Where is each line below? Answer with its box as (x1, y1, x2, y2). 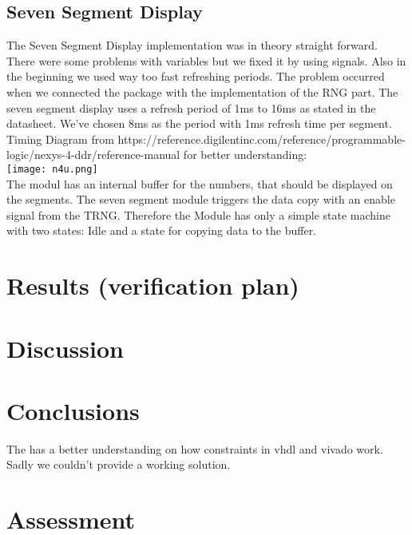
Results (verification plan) (6, 269, 299, 302)
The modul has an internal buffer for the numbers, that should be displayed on (6, 175, 393, 192)
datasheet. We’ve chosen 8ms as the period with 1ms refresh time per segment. (6, 115, 392, 132)
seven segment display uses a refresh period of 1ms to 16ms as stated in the (6, 99, 376, 116)
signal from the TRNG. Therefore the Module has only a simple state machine (6, 206, 390, 223)
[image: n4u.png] (6, 163, 98, 175)
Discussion (6, 331, 124, 364)
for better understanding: (183, 146, 307, 163)
